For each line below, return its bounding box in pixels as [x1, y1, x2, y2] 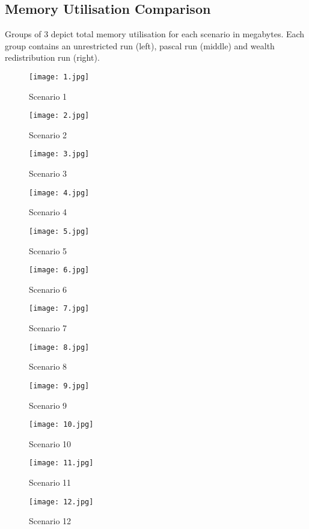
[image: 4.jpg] [29, 188, 90, 197]
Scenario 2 [29, 128, 67, 141]
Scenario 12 [29, 515, 72, 527]
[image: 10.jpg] [29, 420, 94, 429]
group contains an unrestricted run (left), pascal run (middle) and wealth [5, 39, 275, 52]
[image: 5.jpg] [29, 227, 90, 236]
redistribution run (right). [5, 51, 100, 64]
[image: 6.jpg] [29, 266, 90, 275]
